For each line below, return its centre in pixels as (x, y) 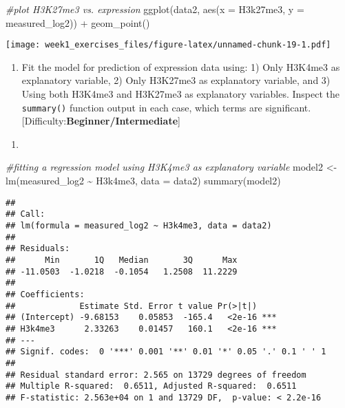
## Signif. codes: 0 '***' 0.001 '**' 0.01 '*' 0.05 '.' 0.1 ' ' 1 (166, 352)
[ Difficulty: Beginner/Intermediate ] (101, 121)
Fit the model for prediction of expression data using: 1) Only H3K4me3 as (181, 66)
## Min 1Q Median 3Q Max (122, 260)
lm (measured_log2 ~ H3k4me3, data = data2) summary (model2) (143, 181)
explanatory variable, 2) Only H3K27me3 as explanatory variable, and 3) (176, 80)
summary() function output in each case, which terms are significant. (166, 107)
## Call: (25, 214)
